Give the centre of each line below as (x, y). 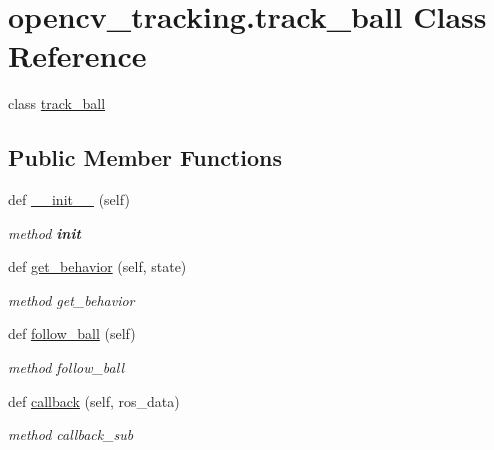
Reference (77, 55)
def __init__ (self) (69, 199)
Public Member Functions (145, 157)
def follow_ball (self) (72, 333)
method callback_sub (71, 434)
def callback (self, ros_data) (94, 400)
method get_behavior (71, 299)
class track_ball (57, 103)
